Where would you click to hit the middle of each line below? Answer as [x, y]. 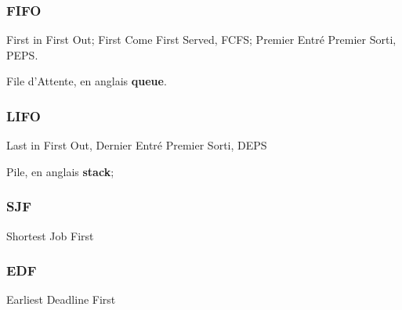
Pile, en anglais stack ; [60, 171]
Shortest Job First [50, 235]
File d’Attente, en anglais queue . [87, 81]
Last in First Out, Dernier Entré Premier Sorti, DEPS [137, 145]
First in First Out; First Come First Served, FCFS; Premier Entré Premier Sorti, [201, 40]
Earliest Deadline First [61, 299]
